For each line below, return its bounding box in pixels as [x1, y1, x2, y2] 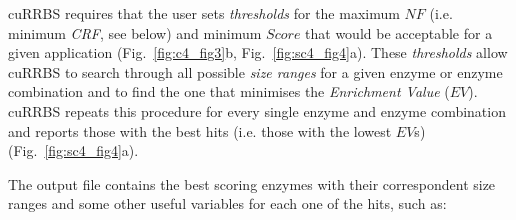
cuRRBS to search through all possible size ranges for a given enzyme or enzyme [8, 61, 503, 82]
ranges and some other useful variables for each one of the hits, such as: [8, 193, 447, 214]
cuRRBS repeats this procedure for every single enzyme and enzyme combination [8, 100, 506, 121]
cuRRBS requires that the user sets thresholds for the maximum [8, 3, 400, 23]
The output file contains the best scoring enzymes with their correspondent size [8, 173, 496, 194]
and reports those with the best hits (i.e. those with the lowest [8, 120, 392, 141]
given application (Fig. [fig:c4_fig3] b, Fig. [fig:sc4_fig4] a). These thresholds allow [8, 42, 508, 63]
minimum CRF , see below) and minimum [8, 22, 262, 43]
